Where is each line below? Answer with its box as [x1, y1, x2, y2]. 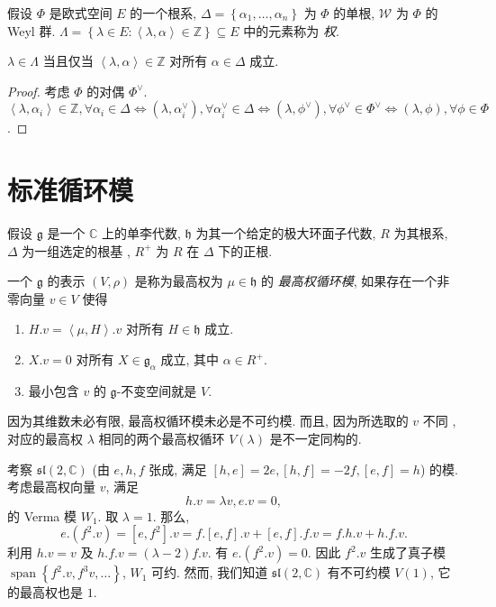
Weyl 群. [7, 21, 56, 40]
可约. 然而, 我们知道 [151, 563, 268, 582]
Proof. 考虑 [7, 81, 70, 100]
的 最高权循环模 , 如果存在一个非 [261, 271, 450, 290]
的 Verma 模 [7, 506, 77, 525]
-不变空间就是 [116, 381, 197, 400]
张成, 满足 [149, 459, 207, 478]
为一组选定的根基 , [22, 241, 131, 260]
